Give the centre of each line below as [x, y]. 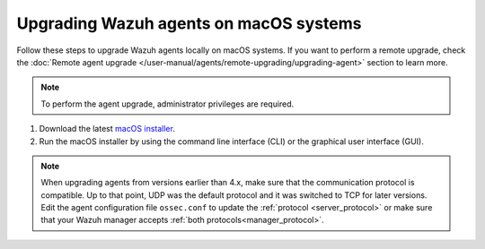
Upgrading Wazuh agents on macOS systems [189, 23]
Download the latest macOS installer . [107, 129]
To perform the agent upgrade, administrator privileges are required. [168, 104]
